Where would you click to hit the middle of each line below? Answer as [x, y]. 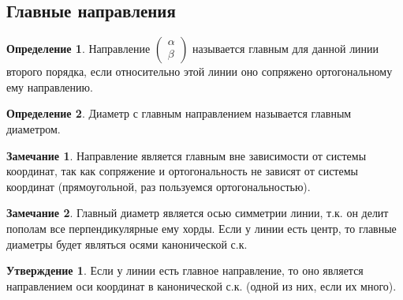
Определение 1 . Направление [78, 49]
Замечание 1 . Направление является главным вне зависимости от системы [187, 155]
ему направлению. [50, 86]
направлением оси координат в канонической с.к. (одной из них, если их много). [201, 285]
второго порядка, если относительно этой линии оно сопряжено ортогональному [200, 71]
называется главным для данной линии [286, 49]
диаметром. [34, 128]
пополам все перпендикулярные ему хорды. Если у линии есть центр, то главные [201, 228]
